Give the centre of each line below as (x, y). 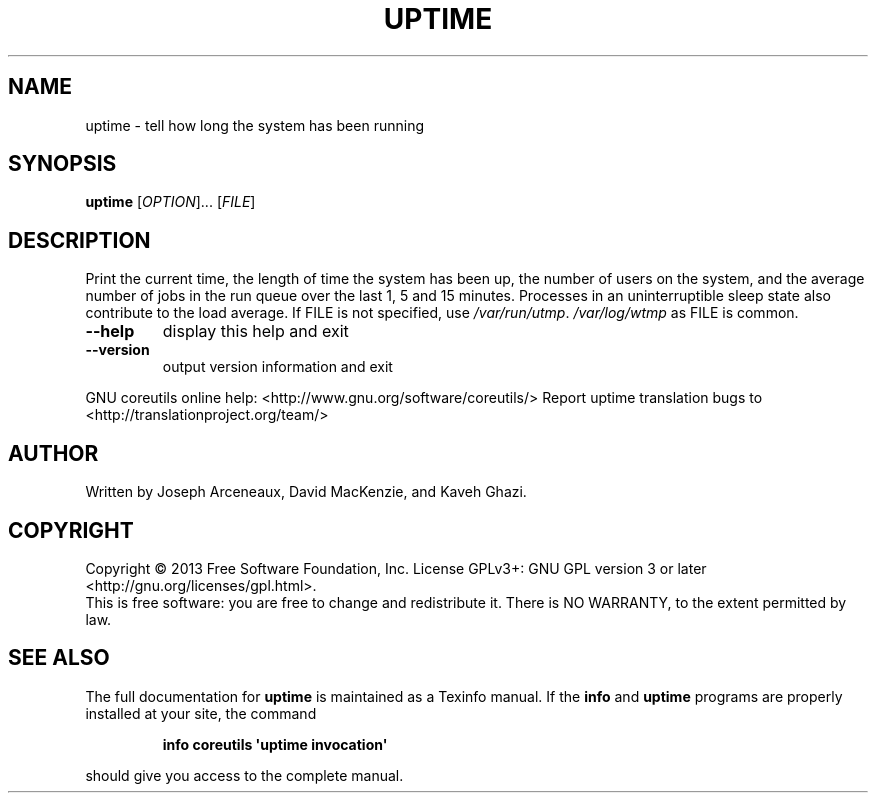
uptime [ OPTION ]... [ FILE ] (170, 202)
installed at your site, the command (201, 713)
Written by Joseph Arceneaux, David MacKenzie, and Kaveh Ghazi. (306, 492)
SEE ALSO (59, 658)
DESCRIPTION (79, 240)
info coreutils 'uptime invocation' (275, 744)
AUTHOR (53, 453)
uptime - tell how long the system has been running (254, 125)
